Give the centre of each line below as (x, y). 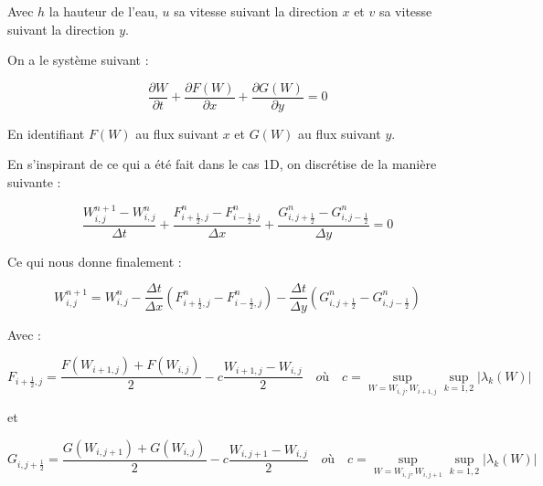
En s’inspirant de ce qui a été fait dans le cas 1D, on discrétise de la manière (222, 164)
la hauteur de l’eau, (103, 11)
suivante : (34, 182)
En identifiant (46, 133)
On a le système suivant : (78, 60)
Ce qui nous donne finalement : (95, 261)
